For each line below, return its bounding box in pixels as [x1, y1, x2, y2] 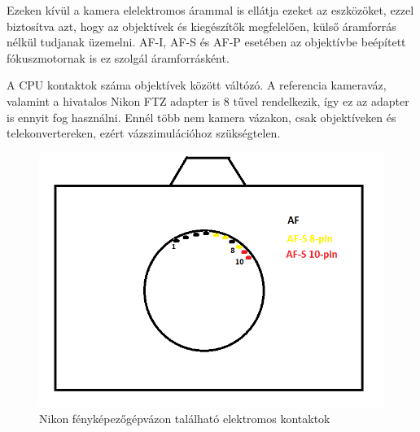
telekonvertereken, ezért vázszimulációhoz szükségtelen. [7, 124, 281, 142]
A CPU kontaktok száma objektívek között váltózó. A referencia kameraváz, [7, 76, 387, 94]
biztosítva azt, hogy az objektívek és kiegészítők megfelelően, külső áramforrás [7, 17, 396, 34]
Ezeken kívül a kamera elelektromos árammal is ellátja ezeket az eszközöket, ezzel [7, 2, 414, 18]
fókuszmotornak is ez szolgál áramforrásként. [7, 49, 230, 66]
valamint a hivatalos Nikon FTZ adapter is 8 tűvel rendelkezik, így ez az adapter [7, 92, 409, 109]
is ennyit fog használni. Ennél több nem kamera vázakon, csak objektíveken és [7, 108, 396, 125]
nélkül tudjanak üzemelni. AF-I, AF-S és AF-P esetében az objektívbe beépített [7, 33, 406, 50]
